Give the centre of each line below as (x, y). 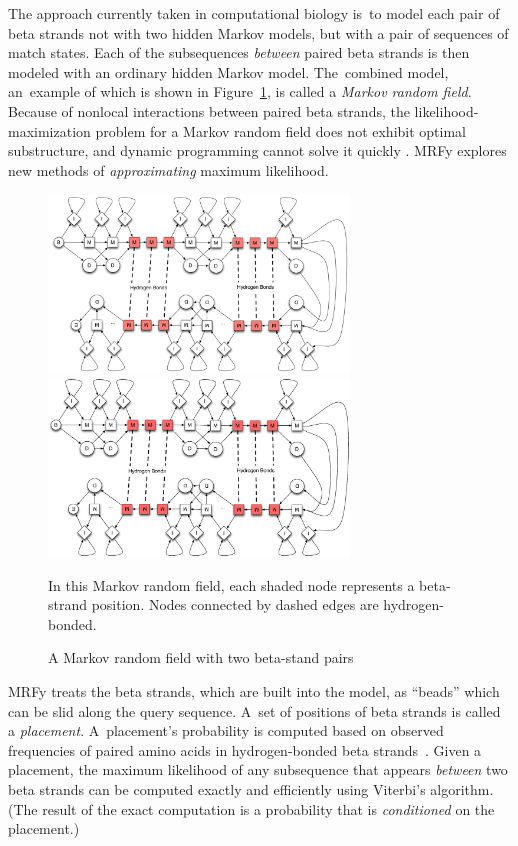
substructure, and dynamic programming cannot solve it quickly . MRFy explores (257, 150)
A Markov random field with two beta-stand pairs (201, 657)
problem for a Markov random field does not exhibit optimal (280, 130)
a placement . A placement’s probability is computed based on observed (226, 730)
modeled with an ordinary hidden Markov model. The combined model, (228, 71)
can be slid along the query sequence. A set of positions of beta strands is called (254, 710)
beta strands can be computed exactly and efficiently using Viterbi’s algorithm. (251, 789)
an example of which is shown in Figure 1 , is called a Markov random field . (240, 91)
